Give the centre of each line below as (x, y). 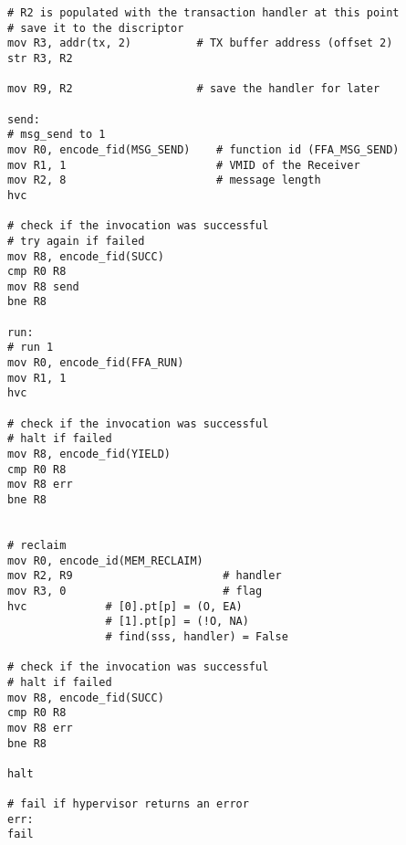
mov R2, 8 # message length (164, 180)
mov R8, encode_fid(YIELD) (89, 454)
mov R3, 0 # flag (135, 591)
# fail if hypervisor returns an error (128, 804)
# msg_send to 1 (57, 135)
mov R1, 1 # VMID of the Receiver (184, 165)
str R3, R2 (40, 58)
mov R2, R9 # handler (145, 576)
